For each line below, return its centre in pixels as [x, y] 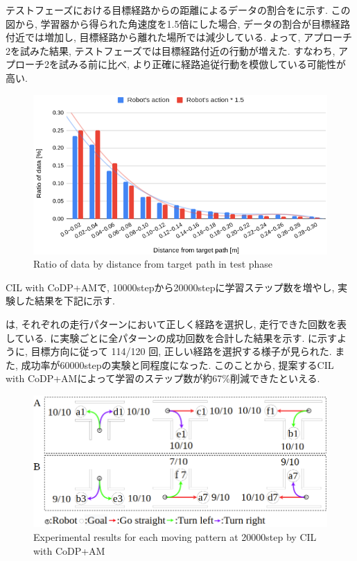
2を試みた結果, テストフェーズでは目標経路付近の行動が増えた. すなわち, [171, 50]
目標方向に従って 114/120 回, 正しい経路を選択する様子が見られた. [181, 351]
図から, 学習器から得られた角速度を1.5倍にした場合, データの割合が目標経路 [178, 23]
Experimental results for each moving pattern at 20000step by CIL [175, 536]
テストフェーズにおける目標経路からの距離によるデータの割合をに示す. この [178, 10]
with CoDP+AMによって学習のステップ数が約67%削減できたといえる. [163, 378]
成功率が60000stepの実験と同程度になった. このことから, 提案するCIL [177, 364]
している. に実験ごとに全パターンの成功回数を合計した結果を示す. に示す [171, 337]
